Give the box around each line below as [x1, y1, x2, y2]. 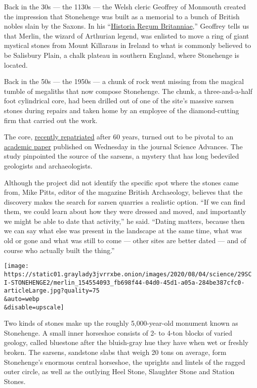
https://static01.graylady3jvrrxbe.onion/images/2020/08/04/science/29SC [4, 270, 252, 278]
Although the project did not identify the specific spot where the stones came [4, 177, 239, 187]
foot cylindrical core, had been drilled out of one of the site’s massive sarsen [4, 95, 234, 106]
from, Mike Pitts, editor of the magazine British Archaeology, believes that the [4, 187, 243, 197]
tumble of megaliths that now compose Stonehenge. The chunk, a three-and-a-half [4, 86, 253, 96]
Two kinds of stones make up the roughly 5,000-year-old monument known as [4, 318, 238, 328]
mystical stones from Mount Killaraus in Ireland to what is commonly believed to [4, 40, 251, 50]
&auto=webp [4, 295, 40, 302]
